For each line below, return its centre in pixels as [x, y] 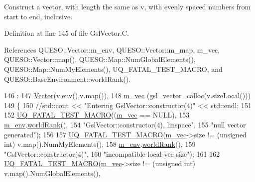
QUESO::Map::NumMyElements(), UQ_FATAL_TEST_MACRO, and [113, 69]
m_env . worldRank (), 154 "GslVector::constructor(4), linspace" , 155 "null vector [125, 124]
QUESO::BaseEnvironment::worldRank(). [67, 79]
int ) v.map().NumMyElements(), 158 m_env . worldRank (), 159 [100, 144]
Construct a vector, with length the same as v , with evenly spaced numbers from [127, 6]
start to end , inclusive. [38, 16]
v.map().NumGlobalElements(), [52, 173]
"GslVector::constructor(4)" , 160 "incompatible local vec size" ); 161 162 [112, 153]
